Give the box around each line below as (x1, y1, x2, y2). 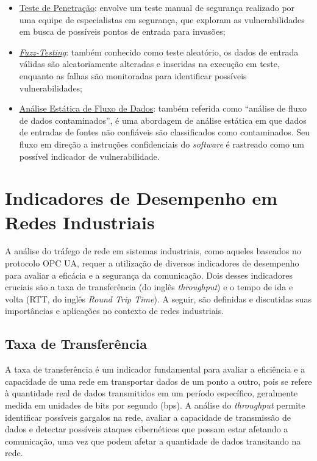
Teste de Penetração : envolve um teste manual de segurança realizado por (19, 1, 295, 13)
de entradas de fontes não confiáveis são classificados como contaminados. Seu (19, 126, 310, 138)
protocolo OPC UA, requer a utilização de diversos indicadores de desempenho (5, 257, 299, 270)
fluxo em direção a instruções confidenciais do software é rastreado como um (19, 137, 305, 150)
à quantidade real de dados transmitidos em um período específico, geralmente (5, 387, 298, 399)
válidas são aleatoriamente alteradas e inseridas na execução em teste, (19, 57, 280, 70)
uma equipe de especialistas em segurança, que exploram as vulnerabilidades (19, 13, 305, 26)
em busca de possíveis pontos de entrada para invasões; (19, 25, 226, 38)
